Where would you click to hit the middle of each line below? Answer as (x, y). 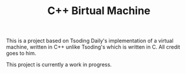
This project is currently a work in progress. (59, 65)
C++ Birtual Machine (99, 11)
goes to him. (21, 53)
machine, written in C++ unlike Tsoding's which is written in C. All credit (93, 47)
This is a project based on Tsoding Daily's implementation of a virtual (90, 41)
